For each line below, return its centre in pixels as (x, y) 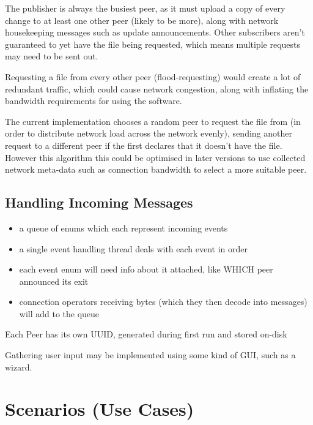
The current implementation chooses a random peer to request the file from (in (153, 121)
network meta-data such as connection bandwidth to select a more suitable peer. (156, 169)
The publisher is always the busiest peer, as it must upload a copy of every (145, 8)
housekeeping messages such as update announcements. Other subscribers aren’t (155, 32)
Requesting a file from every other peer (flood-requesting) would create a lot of (153, 76)
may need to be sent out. (52, 56)
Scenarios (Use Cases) (100, 409)
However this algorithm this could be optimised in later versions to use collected (155, 157)
